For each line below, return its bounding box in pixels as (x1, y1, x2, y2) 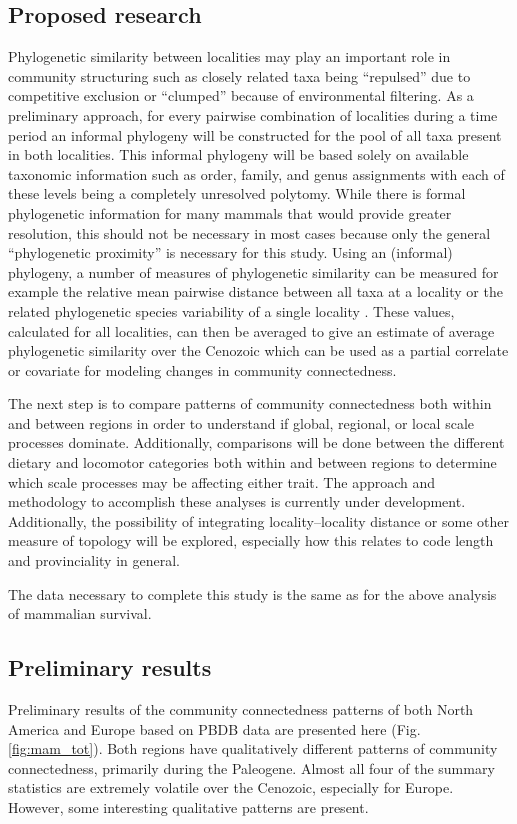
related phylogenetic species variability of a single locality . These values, (8, 300, 455, 321)
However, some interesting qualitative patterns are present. (8, 797, 369, 817)
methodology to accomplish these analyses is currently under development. (8, 491, 466, 512)
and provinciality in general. (8, 550, 181, 571)
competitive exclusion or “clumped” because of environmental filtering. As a (8, 85, 474, 106)
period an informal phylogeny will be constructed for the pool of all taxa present (8, 124, 502, 145)
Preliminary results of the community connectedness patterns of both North (8, 699, 474, 720)
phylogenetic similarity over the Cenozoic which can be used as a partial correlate (8, 340, 509, 361)
